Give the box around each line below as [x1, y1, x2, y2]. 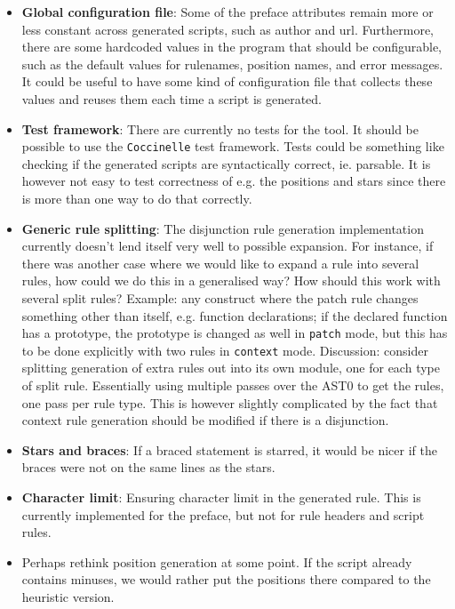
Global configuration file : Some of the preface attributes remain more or [21, 3, 434, 20]
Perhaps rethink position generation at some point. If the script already [21, 552, 412, 571]
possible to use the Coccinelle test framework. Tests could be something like [21, 137, 444, 156]
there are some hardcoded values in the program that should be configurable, [21, 37, 443, 56]
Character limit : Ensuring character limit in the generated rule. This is [21, 488, 421, 507]
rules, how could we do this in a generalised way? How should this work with [21, 271, 441, 290]
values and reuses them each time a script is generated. [21, 89, 323, 108]
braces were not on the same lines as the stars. [21, 458, 275, 477]
